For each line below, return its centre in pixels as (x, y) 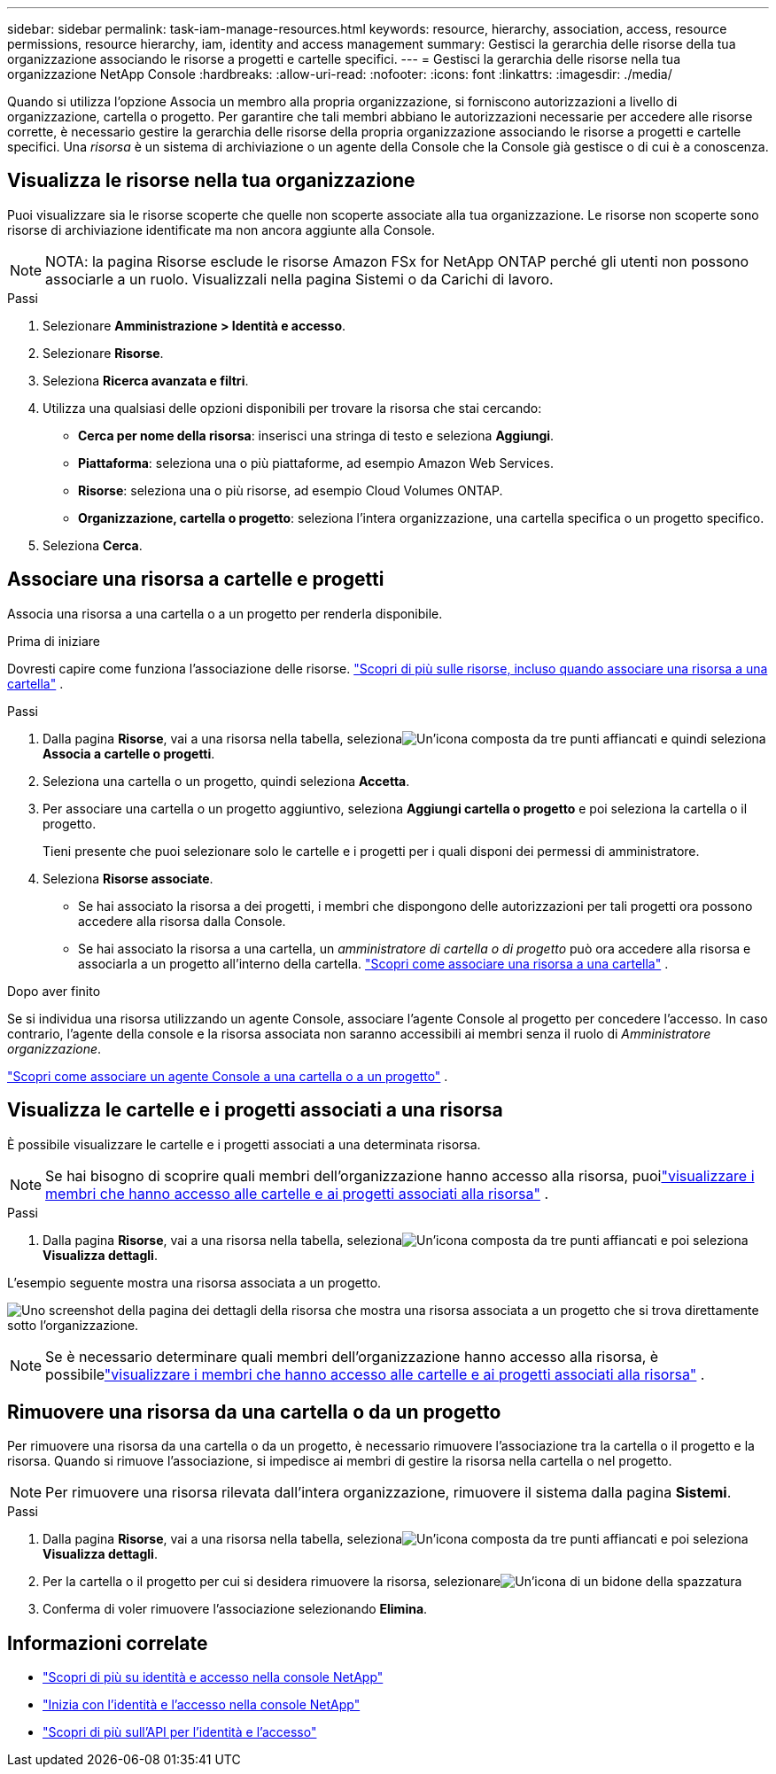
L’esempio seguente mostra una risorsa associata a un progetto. (194, 1282)
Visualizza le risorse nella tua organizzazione (211, 181)
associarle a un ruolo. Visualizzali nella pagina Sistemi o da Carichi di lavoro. (299, 279)
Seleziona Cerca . (93, 545)
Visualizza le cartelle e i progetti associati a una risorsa (255, 1110)
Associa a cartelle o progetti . (129, 753)
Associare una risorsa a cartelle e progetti (196, 580)
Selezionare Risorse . (103, 353)
